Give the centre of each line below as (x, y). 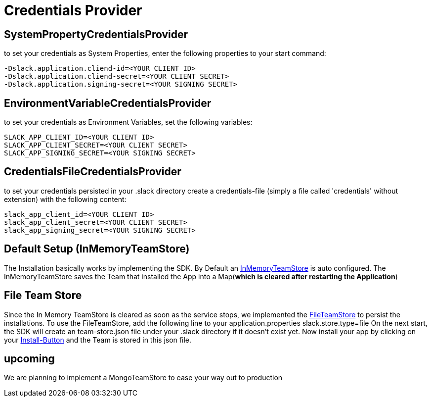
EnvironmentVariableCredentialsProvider (108, 103)
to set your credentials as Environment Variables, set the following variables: (128, 122)
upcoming (29, 358)
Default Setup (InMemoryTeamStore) (97, 249)
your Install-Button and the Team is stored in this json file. (98, 340)
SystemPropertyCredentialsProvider (96, 34)
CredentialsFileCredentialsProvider (93, 172)
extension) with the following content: (65, 199)
